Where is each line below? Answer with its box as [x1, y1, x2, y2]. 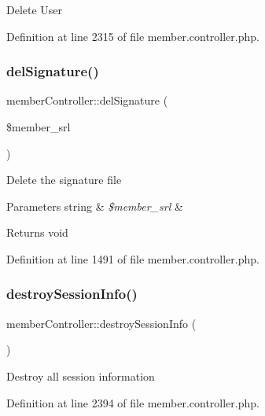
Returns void [6, 224, 68, 241]
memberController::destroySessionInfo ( [6, 315, 197, 331]
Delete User [6, 2, 63, 17]
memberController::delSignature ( [6, 92, 168, 109]
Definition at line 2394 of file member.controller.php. [6, 394, 259, 410]
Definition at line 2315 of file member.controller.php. [6, 28, 259, 44]
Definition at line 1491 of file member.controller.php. [6, 250, 259, 267]
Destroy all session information [6, 367, 155, 384]
